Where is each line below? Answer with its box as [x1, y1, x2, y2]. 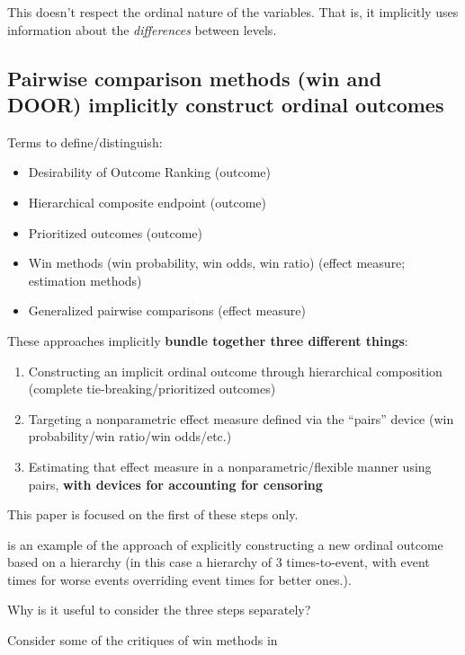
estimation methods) [28, 270, 142, 289]
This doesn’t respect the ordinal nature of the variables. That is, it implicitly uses [7, 3, 459, 21]
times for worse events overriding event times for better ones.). [7, 570, 352, 589]
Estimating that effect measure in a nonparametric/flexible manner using [28, 456, 432, 475]
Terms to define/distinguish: [7, 132, 163, 151]
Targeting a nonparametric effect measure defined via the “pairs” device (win [28, 409, 454, 428]
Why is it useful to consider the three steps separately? [7, 600, 311, 619]
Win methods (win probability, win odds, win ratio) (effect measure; [28, 253, 406, 272]
